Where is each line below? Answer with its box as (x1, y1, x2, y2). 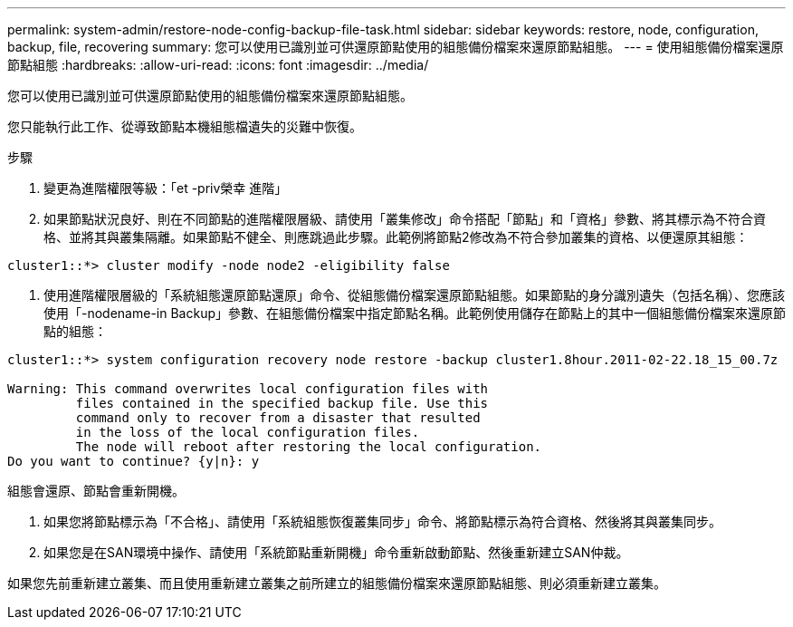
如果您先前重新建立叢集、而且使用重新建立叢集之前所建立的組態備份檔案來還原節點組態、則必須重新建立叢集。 (7, 575, 666, 591)
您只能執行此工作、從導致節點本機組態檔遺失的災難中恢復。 (7, 119, 362, 134)
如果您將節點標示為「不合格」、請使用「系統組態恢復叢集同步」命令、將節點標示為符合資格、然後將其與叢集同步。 (43, 514, 721, 529)
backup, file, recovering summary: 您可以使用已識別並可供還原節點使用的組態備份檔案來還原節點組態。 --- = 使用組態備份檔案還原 (7, 39, 784, 54)
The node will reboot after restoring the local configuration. (75, 439, 542, 454)
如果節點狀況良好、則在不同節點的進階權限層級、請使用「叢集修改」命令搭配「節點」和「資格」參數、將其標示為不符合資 (43, 211, 766, 227)
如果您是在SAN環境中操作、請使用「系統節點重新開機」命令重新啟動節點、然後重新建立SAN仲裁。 (43, 545, 629, 560)
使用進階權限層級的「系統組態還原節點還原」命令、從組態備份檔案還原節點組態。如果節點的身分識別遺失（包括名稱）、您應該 (43, 287, 785, 303)
